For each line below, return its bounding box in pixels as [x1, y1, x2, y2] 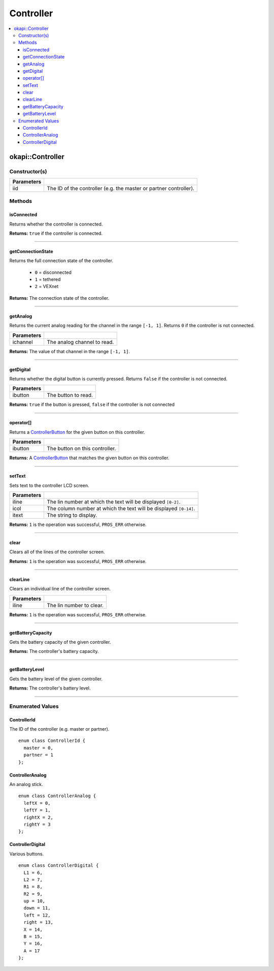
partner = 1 [23, 752, 53, 758]
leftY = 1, [23, 807, 51, 813]
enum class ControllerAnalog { [18, 793, 96, 799]
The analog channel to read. [47, 338, 114, 346]
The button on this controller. [47, 445, 116, 452]
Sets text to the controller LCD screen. [9, 482, 90, 488]
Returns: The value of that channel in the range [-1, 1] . [9, 348, 130, 354]
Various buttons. [9, 851, 44, 857]
